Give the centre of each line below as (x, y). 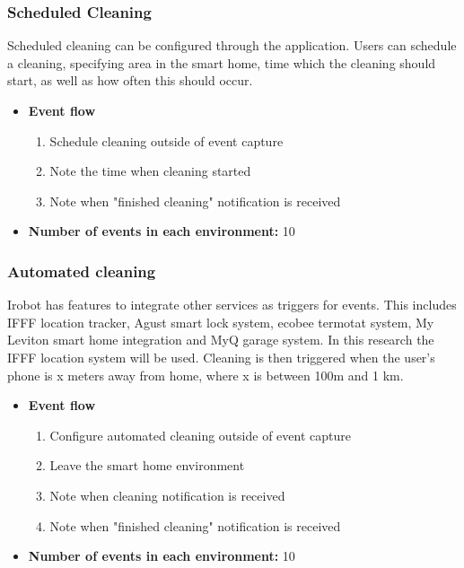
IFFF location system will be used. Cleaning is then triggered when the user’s (221, 357)
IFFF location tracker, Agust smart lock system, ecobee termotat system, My (221, 322)
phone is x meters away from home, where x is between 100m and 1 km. (206, 375)
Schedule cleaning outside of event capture (166, 140)
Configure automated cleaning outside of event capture (200, 435)
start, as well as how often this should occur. (130, 80)
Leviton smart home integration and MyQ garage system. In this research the (221, 340)
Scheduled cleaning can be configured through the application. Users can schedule (232, 45)
